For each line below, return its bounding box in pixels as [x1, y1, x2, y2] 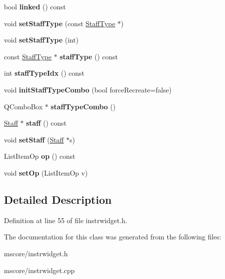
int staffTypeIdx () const [4, 68, 84, 78]
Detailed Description [4, 191, 112, 207]
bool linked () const [4, 1, 66, 11]
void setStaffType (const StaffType [4, 18, 115, 28]
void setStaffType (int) [4, 35, 79, 45]
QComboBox [4, 101, 43, 111]
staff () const [26, 118, 67, 128]
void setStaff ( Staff [4, 134, 64, 144]
